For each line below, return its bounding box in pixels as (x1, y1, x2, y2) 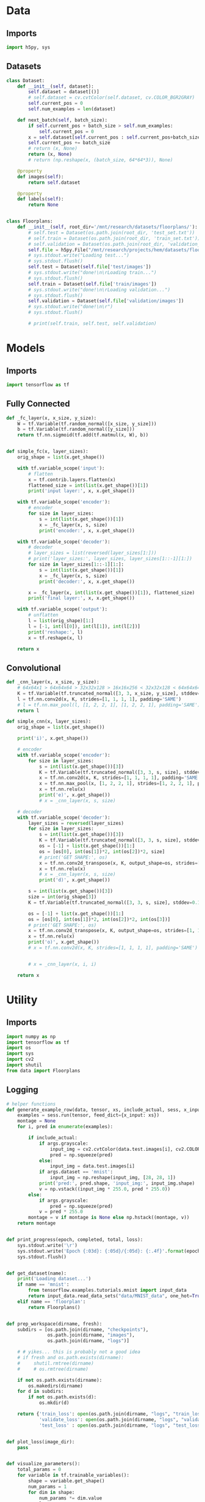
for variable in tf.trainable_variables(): (17, 1472, 130, 1479)
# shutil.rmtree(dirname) (17, 1360, 95, 1367)
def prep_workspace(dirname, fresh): (6, 1321, 103, 1327)
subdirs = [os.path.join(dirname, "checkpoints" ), (17, 1326, 149, 1333)
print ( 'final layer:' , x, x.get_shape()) (28, 595, 135, 601)
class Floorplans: (6, 218, 53, 224)
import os (6, 1045, 32, 1051)
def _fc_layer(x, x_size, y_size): (6, 415, 97, 421)
